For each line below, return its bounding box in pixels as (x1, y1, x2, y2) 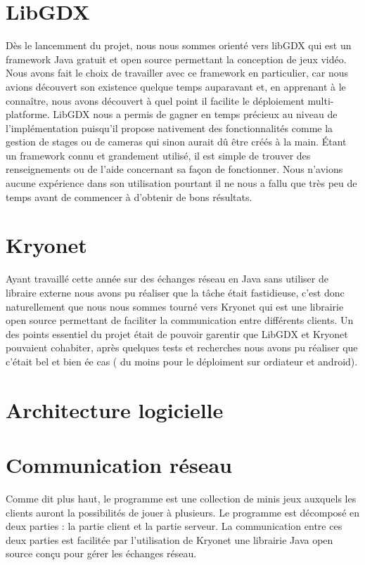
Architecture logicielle (6, 395, 224, 424)
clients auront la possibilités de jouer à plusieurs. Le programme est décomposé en (6, 505, 360, 519)
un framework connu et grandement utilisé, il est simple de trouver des (6, 148, 311, 162)
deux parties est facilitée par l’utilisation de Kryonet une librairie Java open (6, 532, 333, 547)
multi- (307, 93, 334, 108)
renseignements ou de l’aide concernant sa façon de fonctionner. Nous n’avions (6, 162, 343, 176)
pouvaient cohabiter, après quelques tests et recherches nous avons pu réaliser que (6, 340, 358, 355)
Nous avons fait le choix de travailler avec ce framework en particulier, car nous (6, 65, 348, 80)
